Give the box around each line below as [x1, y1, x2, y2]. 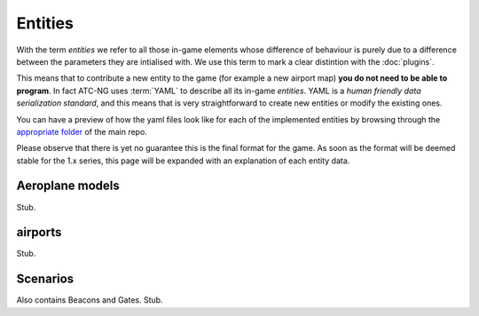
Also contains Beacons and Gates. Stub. [16, 295, 163, 305]
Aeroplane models [16, 178, 120, 194]
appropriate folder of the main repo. [16, 126, 148, 137]
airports [16, 225, 62, 240]
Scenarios [16, 272, 75, 287]
